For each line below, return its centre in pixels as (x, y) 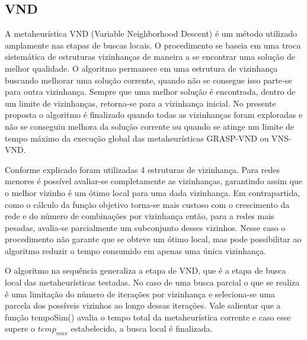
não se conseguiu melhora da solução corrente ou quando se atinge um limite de (150, 126)
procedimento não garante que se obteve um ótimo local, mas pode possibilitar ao (153, 239)
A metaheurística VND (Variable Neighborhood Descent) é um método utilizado (151, 33)
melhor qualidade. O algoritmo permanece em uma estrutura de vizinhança (141, 68)
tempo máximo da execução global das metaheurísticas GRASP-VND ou (137, 138)
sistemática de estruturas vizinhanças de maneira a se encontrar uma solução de (150, 57)
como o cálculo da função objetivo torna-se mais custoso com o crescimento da (147, 204)
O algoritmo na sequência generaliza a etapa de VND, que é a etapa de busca (145, 270)
